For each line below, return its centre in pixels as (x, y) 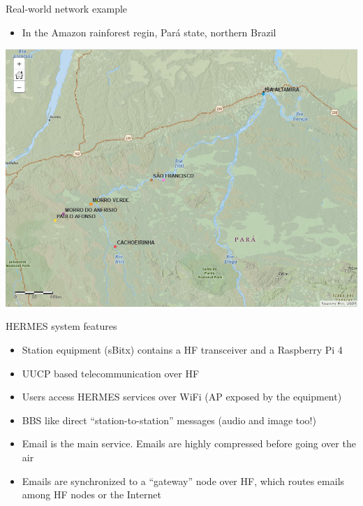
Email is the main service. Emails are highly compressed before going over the (189, 443)
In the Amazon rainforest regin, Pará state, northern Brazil (149, 32)
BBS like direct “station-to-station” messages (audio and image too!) (169, 420)
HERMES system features (61, 326)
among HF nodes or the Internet (91, 494)
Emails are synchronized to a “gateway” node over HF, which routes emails (183, 480)
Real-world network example (67, 8)
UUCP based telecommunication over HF (111, 373)
